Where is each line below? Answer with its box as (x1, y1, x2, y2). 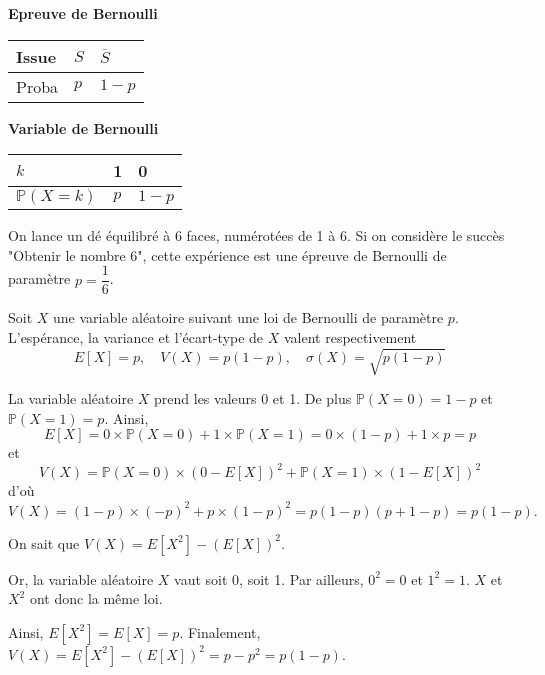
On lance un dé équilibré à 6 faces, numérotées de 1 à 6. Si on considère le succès (8, 225, 505, 246)
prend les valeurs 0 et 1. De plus (154, 388, 352, 409)
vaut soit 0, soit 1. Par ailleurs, (174, 568, 364, 589)
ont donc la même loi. (29, 588, 163, 609)
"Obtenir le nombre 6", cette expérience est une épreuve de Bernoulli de (8, 244, 447, 265)
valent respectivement (284, 327, 417, 348)
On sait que (8, 532, 80, 553)
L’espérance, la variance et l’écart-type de (8, 327, 264, 348)
